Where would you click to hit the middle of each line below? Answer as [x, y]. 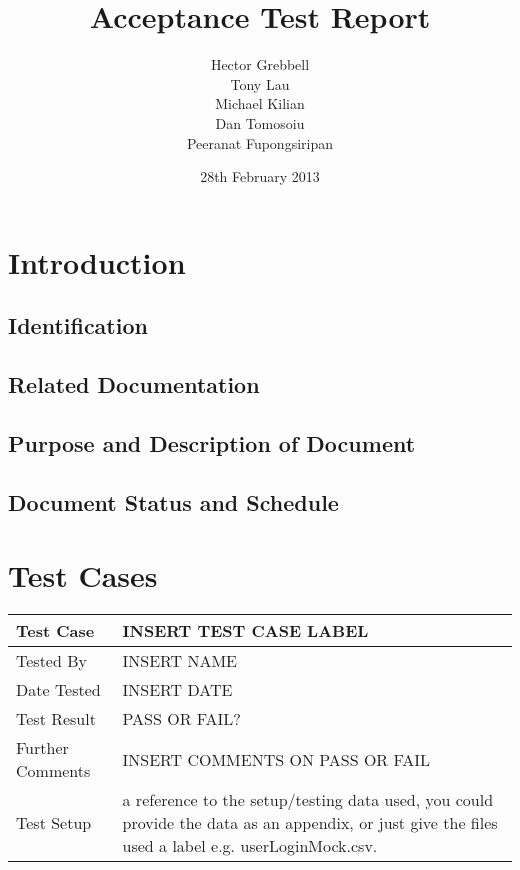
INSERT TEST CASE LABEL [245, 631]
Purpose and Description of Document [212, 442]
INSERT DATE [177, 690]
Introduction [97, 261]
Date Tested [58, 690]
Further [42, 748]
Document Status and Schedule [173, 501]
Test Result [56, 719]
